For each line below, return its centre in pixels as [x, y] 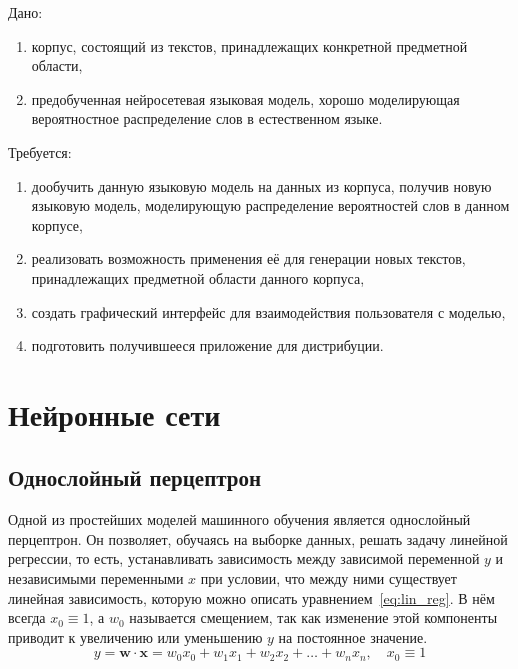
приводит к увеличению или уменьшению [135, 636]
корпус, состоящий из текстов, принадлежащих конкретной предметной [249, 45]
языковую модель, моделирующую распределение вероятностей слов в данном [270, 205]
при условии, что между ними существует [328, 578]
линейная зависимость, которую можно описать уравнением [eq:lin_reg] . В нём [251, 597]
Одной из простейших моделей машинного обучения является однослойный [239, 519]
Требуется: [40, 151]
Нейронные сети [114, 413]
